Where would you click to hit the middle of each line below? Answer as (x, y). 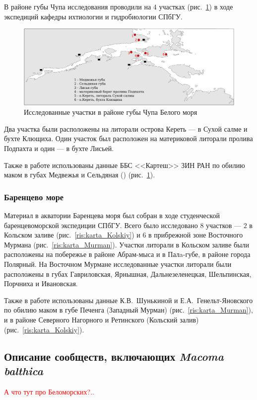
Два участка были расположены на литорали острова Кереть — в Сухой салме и (126, 128)
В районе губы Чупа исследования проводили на (78, 6)
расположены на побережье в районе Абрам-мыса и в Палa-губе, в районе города (127, 254)
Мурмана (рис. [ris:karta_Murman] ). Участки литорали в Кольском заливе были (127, 244)
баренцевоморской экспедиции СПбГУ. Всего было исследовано (101, 225)
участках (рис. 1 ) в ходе (196, 6)
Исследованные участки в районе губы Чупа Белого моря (111, 112)
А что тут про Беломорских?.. (49, 391)
